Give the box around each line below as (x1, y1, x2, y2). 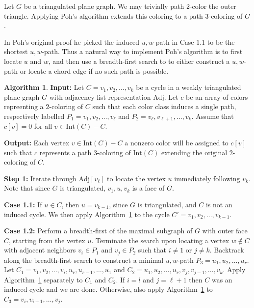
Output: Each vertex (4, 137, 70, 147)
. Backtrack (209, 245, 244, 255)
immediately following (174, 173, 240, 183)
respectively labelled (4, 111, 65, 121)
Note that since (4, 183, 50, 193)
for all (34, 121, 52, 131)
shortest (4, 46, 28, 56)
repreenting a (4, 101, 44, 112)
